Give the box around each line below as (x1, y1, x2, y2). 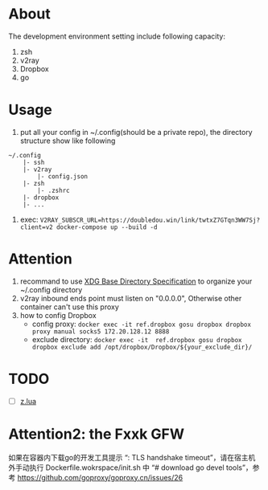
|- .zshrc (37, 186, 70, 194)
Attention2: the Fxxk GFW (8, 425, 185, 443)
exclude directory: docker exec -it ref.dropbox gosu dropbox (31, 334, 242, 344)
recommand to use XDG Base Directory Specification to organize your (19, 276, 253, 286)
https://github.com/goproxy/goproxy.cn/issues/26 (17, 472, 183, 482)
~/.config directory (19, 284, 83, 294)
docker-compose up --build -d (56, 223, 158, 231)
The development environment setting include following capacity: (8, 31, 225, 41)
